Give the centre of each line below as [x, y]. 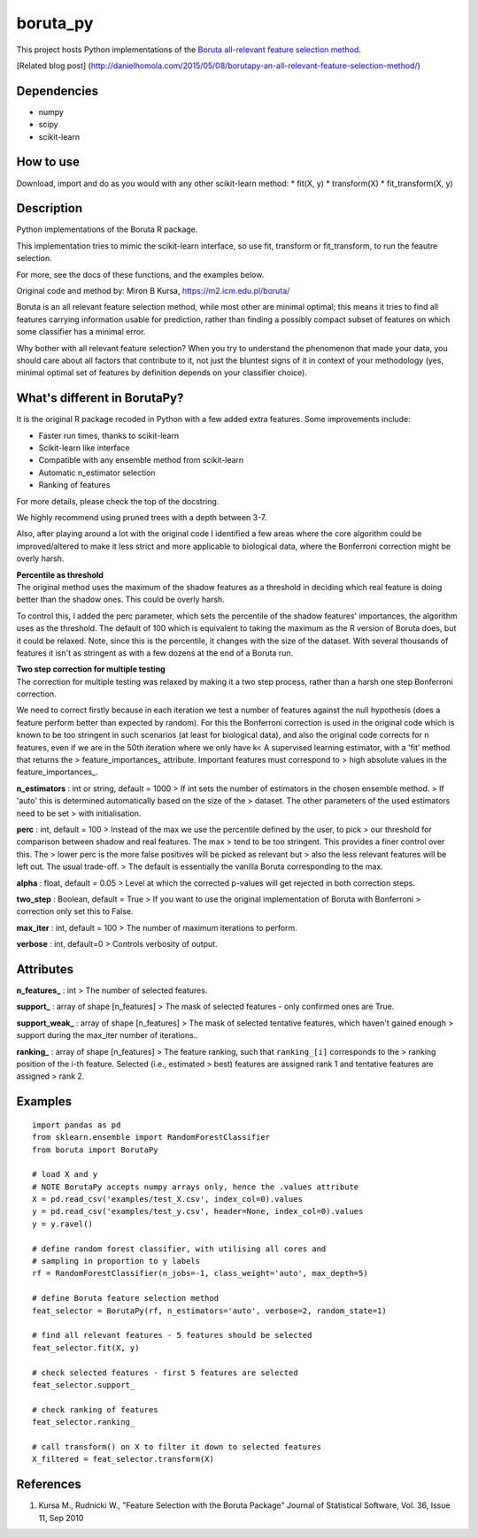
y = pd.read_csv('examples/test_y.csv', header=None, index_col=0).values [198, 1211]
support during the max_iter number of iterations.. [107, 1035]
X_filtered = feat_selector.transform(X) [123, 1459]
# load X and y [65, 1174]
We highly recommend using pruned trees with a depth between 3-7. [142, 517]
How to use [48, 162]
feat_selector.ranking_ [84, 1422]
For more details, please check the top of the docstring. [118, 501]
